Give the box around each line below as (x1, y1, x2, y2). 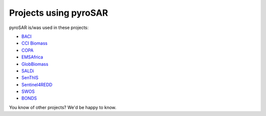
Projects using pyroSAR (9, 7, 108, 18)
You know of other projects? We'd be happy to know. (9, 104, 117, 110)
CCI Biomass (21, 40, 48, 46)
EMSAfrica (21, 54, 43, 60)
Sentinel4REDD (21, 82, 53, 87)
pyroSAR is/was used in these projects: (9, 25, 89, 30)
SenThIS (21, 75, 39, 81)
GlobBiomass (21, 61, 49, 67)
